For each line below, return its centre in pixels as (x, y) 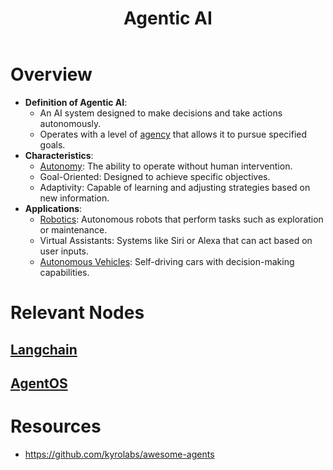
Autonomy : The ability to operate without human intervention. (166, 166)
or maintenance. (73, 229)
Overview (51, 74)
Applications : (53, 208)
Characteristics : (59, 155)
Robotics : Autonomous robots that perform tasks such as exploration (181, 219)
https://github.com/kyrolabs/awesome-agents (119, 454)
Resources (56, 426)
